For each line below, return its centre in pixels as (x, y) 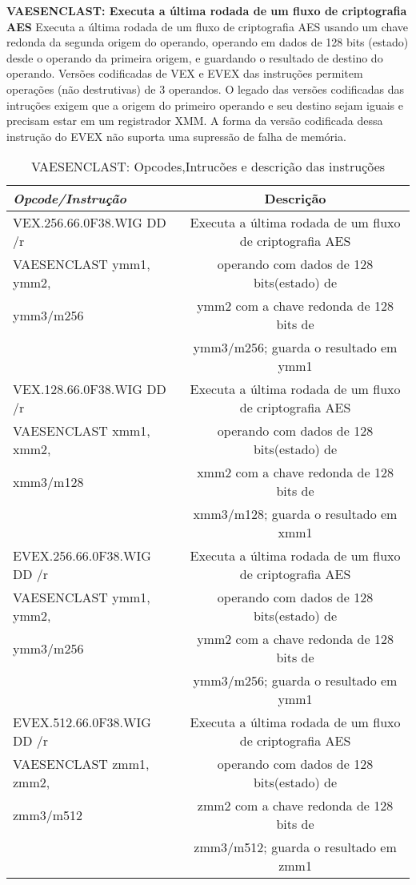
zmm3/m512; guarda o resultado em (295, 847)
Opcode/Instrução (70, 199)
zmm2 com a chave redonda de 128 (295, 806)
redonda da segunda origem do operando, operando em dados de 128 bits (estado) (208, 42)
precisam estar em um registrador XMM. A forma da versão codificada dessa (195, 121)
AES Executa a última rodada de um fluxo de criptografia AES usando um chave (208, 26)
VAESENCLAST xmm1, (82, 431)
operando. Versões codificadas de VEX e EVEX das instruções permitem (185, 73)
